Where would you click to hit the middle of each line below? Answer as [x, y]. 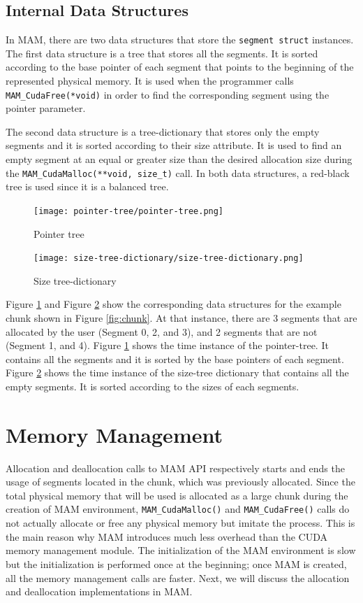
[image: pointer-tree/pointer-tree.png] [129, 211]
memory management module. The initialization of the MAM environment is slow [181, 550]
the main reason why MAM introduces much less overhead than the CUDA [167, 536]
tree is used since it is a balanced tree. [87, 186]
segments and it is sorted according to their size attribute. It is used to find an [174, 145]
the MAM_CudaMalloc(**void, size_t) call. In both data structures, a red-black [178, 172]
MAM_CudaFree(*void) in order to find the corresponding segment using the [168, 94]
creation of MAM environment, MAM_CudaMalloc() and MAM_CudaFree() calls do [178, 509]
